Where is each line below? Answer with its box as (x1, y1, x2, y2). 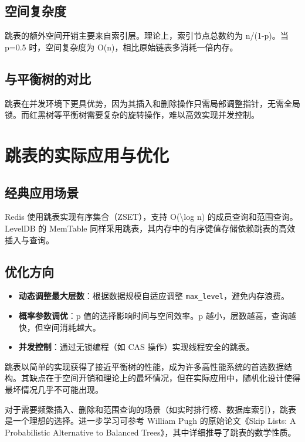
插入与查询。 (5, 233, 54, 246)
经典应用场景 (5, 183, 79, 201)
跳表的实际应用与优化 (5, 142, 170, 166)
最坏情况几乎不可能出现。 (5, 383, 103, 395)
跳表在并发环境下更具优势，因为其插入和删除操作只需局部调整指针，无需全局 (5, 97, 300, 109)
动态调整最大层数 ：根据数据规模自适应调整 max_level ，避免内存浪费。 (18, 290, 289, 302)
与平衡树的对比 (5, 69, 91, 87)
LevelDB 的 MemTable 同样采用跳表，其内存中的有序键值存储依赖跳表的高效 (5, 222, 296, 234)
